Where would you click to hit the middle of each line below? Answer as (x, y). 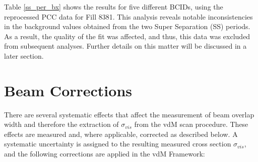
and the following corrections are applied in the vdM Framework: (105, 154)
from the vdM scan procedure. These (191, 124)
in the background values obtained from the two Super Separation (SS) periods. (127, 26)
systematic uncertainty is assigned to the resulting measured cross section (118, 144)
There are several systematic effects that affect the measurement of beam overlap (129, 114)
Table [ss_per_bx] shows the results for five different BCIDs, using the (114, 7)
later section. (24, 55)
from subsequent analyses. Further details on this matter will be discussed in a (125, 46)
